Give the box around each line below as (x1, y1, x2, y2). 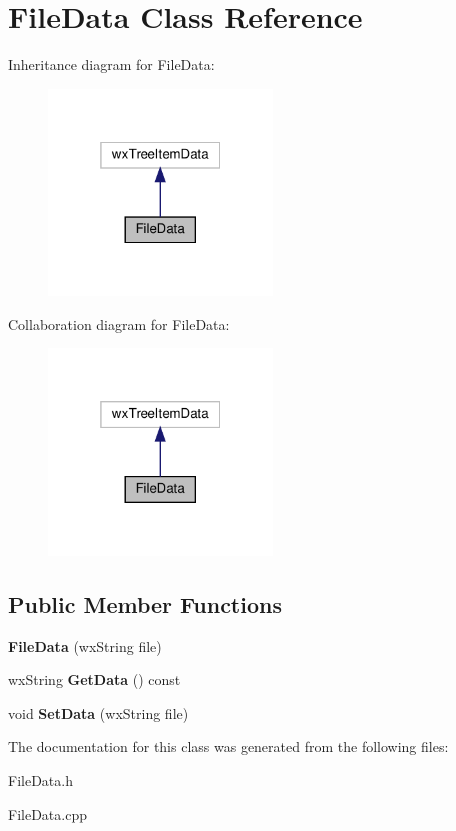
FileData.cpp (8, 803, 87, 824)
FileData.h (8, 769, 73, 790)
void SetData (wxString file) (8, 702, 189, 723)
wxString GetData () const (8, 669, 181, 690)
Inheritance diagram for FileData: (8, 54, 215, 75)
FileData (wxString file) (8, 635, 162, 656)
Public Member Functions (8, 588, 282, 619)
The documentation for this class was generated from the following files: (8, 736, 449, 757)
